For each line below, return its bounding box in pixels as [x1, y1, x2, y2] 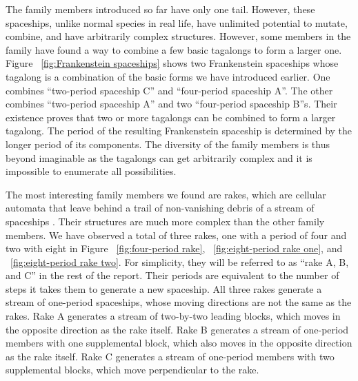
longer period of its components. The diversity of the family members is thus [6, 136, 330, 151]
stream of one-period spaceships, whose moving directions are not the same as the [6, 295, 352, 309]
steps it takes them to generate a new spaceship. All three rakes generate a [6, 281, 322, 296]
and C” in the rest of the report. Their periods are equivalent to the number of [6, 268, 339, 282]
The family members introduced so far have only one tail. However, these [6, 2, 315, 16]
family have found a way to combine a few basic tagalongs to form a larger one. [6, 42, 342, 56]
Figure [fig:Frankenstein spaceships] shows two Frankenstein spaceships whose [6, 56, 339, 70]
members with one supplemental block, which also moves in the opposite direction [6, 336, 352, 350]
